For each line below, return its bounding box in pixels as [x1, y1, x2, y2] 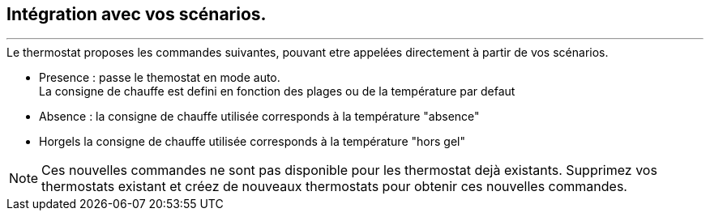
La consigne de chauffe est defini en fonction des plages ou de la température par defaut [39, 84, 515, 99]
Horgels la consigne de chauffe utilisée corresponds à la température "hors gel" [39, 134, 465, 149]
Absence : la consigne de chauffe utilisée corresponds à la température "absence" [39, 109, 480, 124]
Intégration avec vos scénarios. [6, 4, 267, 24]
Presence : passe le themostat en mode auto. [39, 70, 280, 85]
